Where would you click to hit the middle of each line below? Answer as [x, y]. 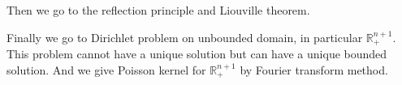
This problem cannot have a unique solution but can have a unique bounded [197, 54]
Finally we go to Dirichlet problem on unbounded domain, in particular [185, 37]
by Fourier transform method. [314, 69]
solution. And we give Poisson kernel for [106, 69]
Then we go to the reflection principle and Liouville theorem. [158, 10]
